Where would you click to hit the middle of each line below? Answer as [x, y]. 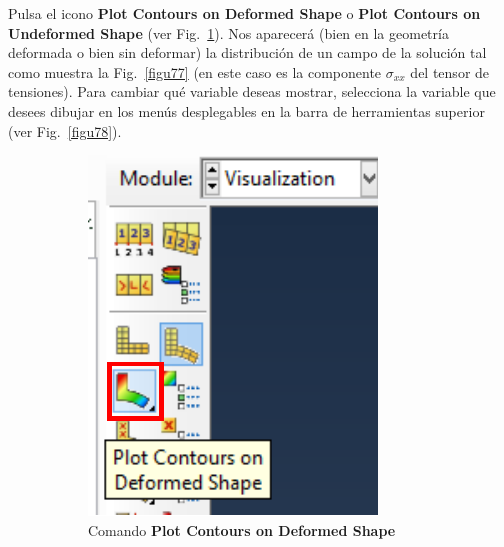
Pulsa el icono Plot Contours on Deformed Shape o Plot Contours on [244, 13]
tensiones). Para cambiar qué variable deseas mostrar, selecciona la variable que [252, 91]
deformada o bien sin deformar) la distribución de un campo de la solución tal [247, 52]
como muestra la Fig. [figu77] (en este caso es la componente [195, 71]
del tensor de [450, 71]
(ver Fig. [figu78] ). [65, 130]
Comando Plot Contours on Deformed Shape [242, 529]
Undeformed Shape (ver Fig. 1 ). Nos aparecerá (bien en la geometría [228, 32]
